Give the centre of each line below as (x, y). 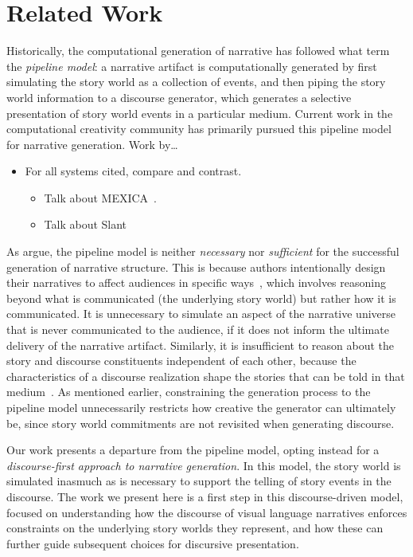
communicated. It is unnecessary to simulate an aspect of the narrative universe (201, 314)
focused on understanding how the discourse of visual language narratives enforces (207, 512)
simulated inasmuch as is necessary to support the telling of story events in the (199, 481)
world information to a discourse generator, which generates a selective (179, 97)
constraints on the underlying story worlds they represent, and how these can (195, 528)
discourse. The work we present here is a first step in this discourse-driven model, (205, 496)
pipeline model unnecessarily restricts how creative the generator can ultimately (201, 407)
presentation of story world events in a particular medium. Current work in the (200, 113)
